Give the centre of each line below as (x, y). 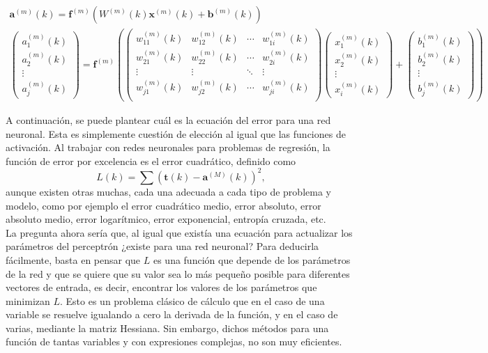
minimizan (28, 300)
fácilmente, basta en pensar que (73, 259)
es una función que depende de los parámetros (252, 259)
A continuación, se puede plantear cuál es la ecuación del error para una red (168, 120)
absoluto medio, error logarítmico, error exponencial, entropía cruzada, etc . (166, 219)
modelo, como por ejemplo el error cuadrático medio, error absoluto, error (163, 205)
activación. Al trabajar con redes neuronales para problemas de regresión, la (168, 147)
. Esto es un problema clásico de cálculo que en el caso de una (192, 300)
